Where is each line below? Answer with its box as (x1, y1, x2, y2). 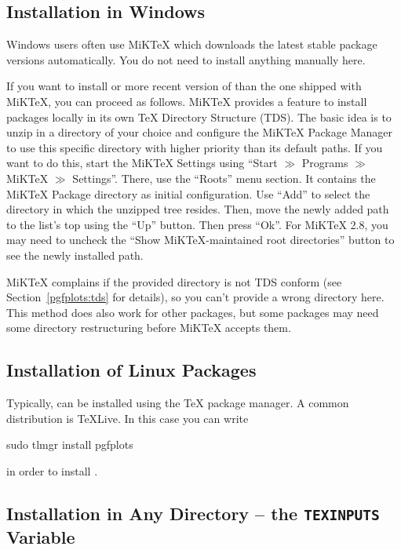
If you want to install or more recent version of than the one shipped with (6, 78, 362, 94)
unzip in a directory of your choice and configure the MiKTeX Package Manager (6, 124, 392, 140)
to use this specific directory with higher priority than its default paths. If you (6, 139, 383, 155)
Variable (6, 524, 75, 548)
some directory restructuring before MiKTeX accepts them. (6, 319, 291, 336)
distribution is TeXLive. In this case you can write (6, 410, 249, 426)
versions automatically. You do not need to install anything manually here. (6, 51, 366, 67)
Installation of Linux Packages (6, 358, 257, 382)
